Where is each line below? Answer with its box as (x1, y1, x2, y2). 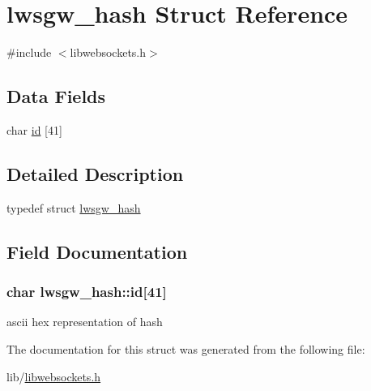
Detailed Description (6, 161, 184, 186)
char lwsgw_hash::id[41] (6, 281, 167, 302)
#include (6, 44, 52, 61)
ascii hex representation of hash (6, 313, 163, 330)
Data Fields (6, 84, 106, 109)
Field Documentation (6, 238, 188, 264)
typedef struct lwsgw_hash (6, 199, 141, 216)
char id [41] (6, 121, 62, 138)
